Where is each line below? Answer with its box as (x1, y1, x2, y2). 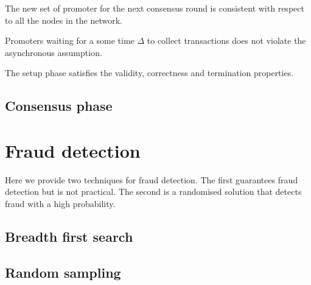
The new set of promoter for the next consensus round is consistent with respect (5, 2, 304, 14)
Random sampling (5, 262, 121, 281)
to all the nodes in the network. (5, 13, 123, 26)
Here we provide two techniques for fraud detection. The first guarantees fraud (5, 173, 298, 186)
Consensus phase (5, 96, 113, 115)
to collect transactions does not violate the (147, 34, 306, 47)
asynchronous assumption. (5, 46, 102, 58)
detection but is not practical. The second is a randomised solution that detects (5, 185, 302, 198)
